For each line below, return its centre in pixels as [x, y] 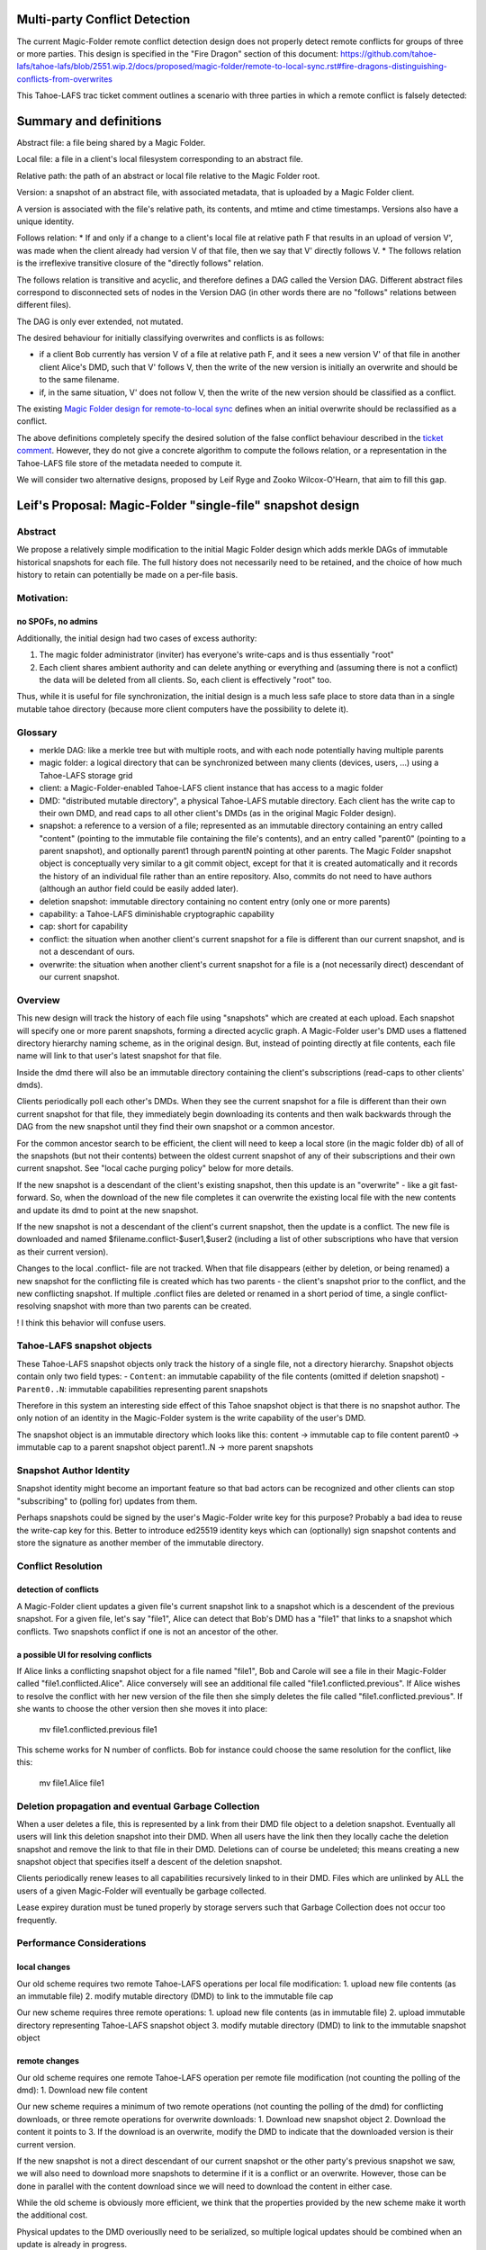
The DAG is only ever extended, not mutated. [100, 321]
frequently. [37, 1920]
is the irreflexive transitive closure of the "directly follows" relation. [140, 263]
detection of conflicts [58, 1589]
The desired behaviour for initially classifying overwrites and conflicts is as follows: [171, 338]
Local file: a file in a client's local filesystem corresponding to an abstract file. [160, 159]
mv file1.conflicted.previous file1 [98, 1729]
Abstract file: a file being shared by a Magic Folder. [111, 142]
